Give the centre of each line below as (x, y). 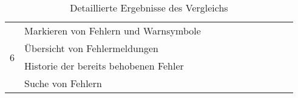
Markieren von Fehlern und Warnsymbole (113, 31)
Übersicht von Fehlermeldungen (91, 48)
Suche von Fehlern (63, 83)
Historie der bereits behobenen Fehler (104, 66)
